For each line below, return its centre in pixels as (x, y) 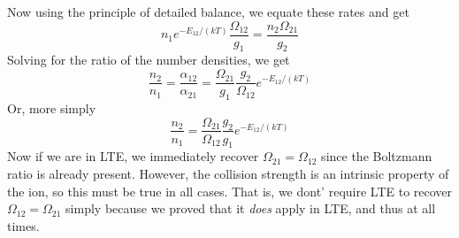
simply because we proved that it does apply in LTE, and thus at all (251, 208)
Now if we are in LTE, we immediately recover (133, 156)
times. (23, 225)
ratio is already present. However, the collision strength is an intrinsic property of (228, 173)
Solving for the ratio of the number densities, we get (149, 60)
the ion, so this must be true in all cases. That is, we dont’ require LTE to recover (230, 191)
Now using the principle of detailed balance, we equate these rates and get (208, 12)
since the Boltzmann (377, 156)
